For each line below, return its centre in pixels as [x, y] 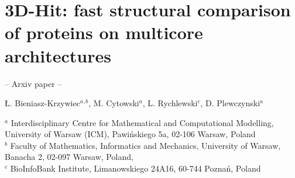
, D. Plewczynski [230, 103]
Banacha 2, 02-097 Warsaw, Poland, [69, 157]
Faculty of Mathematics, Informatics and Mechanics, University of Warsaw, [145, 145]
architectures [58, 55]
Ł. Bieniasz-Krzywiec [42, 103]
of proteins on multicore [104, 32]
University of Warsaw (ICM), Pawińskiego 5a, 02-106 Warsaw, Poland [130, 134]
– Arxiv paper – [33, 83]
